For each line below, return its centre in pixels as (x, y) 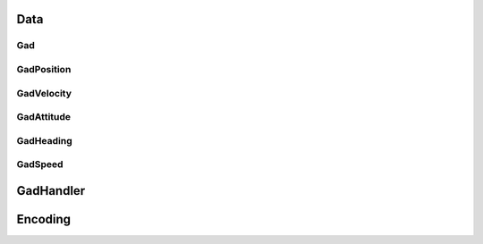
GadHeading (44, 140)
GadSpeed (40, 164)
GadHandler (51, 191)
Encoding (44, 219)
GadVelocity (44, 93)
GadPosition (44, 69)
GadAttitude (44, 117)
